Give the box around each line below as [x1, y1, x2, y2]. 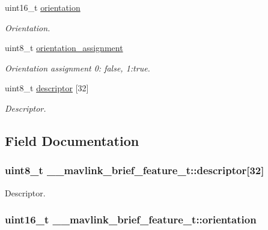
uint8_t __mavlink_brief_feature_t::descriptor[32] [5, 163, 264, 178]
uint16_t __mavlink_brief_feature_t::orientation [5, 212, 257, 227]
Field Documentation [5, 131, 139, 150]
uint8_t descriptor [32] [5, 82, 89, 94]
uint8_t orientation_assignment [5, 41, 123, 54]
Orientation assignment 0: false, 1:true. [5, 61, 150, 74]
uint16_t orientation [5, 1, 81, 13]
